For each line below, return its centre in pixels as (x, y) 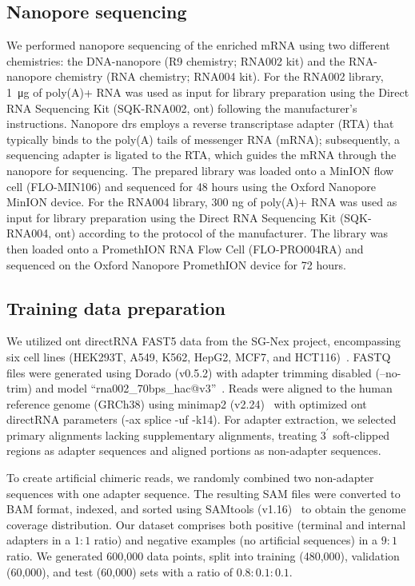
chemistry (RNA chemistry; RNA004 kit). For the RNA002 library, (219, 76)
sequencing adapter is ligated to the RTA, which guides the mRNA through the (202, 155)
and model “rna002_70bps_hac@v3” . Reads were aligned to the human (214, 388)
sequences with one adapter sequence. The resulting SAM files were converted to (204, 493)
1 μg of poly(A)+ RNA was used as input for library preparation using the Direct (208, 92)
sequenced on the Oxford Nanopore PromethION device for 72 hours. (176, 264)
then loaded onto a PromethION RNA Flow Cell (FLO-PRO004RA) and (185, 248)
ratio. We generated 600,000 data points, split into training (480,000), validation (203, 556)
